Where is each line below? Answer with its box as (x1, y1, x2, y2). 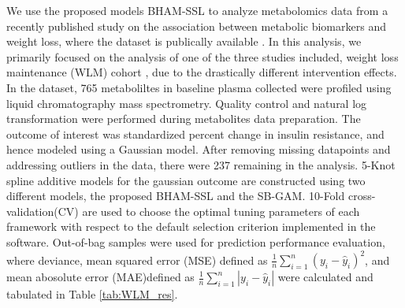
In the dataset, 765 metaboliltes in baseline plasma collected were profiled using (6, 79, 392, 95)
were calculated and (277, 269, 373, 284)
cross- (347, 187, 376, 204)
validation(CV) (6, 202, 79, 219)
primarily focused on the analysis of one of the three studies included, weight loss (6, 48, 399, 65)
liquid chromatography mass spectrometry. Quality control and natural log (6, 95, 367, 111)
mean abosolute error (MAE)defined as (6, 269, 195, 284)
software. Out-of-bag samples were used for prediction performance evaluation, (6, 233, 385, 250)
